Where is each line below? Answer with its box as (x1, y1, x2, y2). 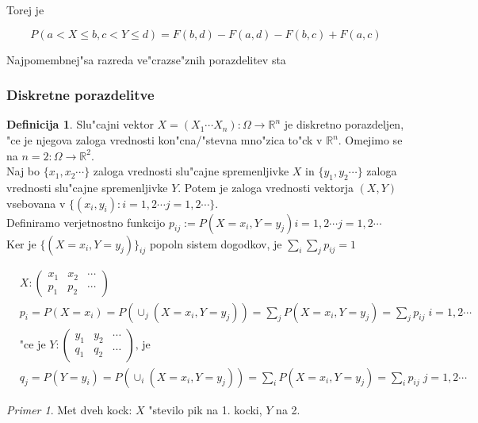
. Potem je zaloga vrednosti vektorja (178, 179, 354, 195)
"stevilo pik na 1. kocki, (148, 401, 262, 417)
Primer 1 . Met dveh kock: (6, 401, 132, 417)
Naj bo (6, 163, 40, 179)
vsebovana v (6, 194, 66, 211)
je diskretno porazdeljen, (284, 116, 404, 133)
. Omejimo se (338, 132, 403, 148)
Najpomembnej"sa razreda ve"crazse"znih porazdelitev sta (6, 51, 286, 67)
